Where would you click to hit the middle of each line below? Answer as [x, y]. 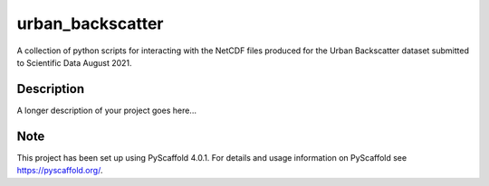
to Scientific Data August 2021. [74, 62]
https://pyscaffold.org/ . [60, 171]
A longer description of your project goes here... [106, 110]
